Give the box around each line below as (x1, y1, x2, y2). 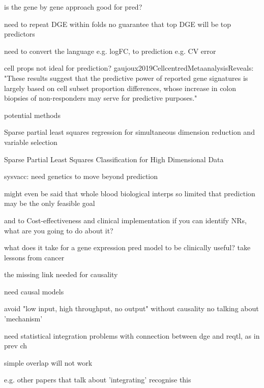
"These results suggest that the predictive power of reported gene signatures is (4, 72, 248, 83)
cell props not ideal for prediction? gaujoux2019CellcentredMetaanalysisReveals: (4, 63, 254, 73)
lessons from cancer (4, 252, 65, 262)
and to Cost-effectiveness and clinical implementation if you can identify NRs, (4, 215, 247, 225)
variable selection (4, 136, 57, 147)
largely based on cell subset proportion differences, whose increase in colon (4, 82, 237, 93)
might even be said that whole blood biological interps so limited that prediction (4, 188, 255, 198)
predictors (4, 28, 35, 39)
